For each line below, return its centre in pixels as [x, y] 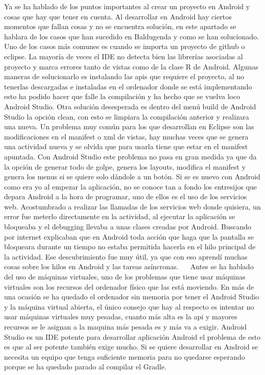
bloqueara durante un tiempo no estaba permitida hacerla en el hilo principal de [130, 247]
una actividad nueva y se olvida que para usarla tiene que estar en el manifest [126, 146]
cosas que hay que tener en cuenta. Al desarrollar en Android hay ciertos [118, 16]
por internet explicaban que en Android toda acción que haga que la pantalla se [129, 236]
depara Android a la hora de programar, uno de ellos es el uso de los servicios [126, 196]
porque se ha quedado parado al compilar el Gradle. [86, 367]
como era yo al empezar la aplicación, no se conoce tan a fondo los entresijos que [131, 186]
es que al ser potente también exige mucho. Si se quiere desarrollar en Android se [131, 347]
